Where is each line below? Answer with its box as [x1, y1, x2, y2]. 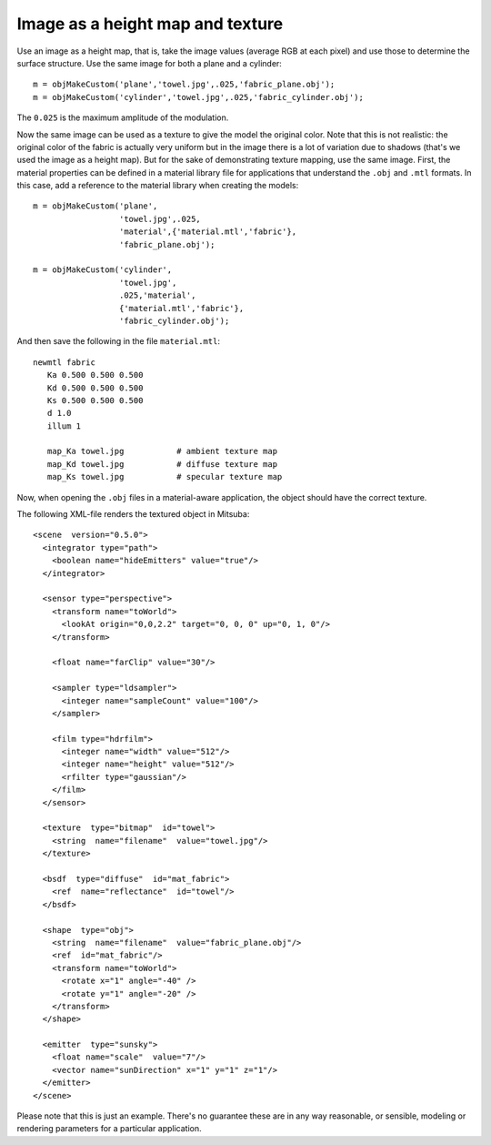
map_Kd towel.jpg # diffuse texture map [46, 459, 277, 469]
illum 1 [46, 421, 82, 431]
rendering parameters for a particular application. [16, 1123, 202, 1134]
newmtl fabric [33, 357, 95, 368]
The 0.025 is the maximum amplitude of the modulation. [16, 112, 229, 123]
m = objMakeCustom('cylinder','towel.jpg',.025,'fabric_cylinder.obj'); [33, 92, 364, 102]
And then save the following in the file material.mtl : [16, 336, 220, 347]
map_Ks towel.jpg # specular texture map [46, 471, 283, 482]
